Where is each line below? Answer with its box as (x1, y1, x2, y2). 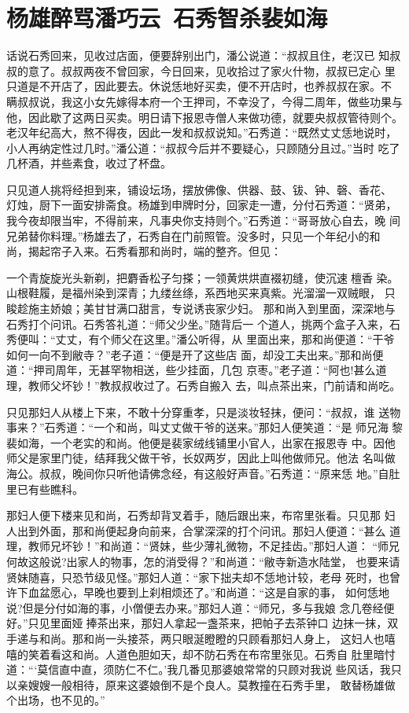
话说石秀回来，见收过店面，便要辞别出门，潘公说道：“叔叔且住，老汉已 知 (6, 47, 390, 64)
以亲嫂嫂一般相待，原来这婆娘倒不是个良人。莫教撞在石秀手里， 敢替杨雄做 (6, 676, 396, 693)
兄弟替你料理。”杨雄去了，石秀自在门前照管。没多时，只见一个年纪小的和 (6, 227, 381, 244)
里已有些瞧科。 (6, 480, 83, 497)
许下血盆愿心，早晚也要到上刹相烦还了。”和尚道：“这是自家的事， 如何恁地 (6, 584, 389, 601)
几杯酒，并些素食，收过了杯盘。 (6, 155, 171, 171)
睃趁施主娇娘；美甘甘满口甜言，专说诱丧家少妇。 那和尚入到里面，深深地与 (6, 300, 396, 317)
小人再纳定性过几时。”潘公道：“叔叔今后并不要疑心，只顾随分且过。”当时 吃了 (6, 139, 400, 156)
